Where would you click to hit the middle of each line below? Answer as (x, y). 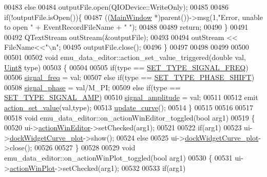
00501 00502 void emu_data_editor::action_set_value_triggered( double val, (125, 57)
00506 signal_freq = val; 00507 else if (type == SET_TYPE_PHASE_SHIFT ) (129, 77)
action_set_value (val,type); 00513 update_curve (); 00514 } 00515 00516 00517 (129, 107)
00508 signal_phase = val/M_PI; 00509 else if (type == (92, 87)
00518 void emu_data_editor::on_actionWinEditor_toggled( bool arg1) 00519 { (130, 117)
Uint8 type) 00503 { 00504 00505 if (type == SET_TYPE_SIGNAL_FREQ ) (126, 67)
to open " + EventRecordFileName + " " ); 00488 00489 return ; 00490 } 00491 (126, 27)
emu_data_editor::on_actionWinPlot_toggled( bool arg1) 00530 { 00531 (118, 157)
